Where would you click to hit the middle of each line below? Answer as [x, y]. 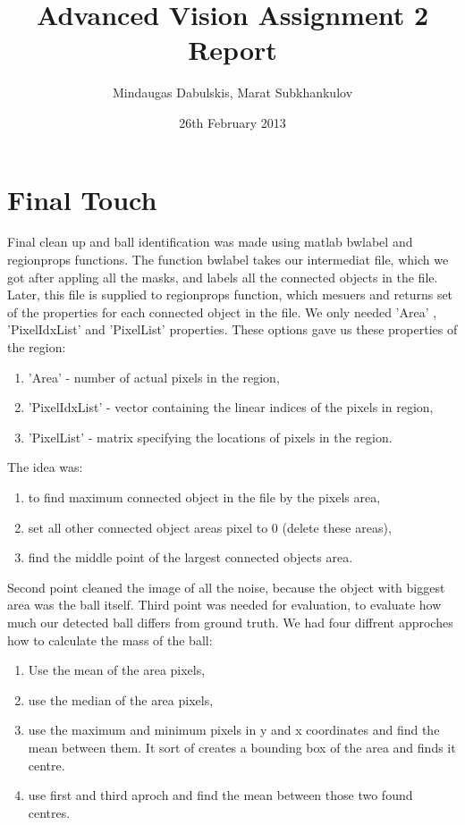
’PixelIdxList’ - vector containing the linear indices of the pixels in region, [231, 407]
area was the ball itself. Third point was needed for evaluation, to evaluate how [224, 605]
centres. [49, 812]
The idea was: [45, 467]
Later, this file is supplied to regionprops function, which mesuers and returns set [230, 295]
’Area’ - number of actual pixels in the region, [154, 377]
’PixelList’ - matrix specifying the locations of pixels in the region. [210, 437]
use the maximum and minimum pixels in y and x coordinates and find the [234, 730]
